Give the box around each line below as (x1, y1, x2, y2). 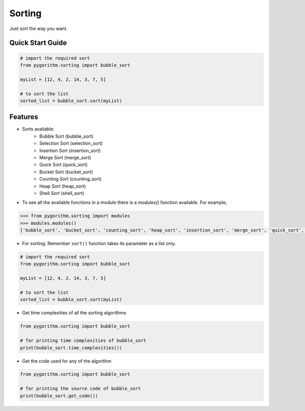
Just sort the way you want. (9, 25, 68, 32)
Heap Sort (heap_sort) (39, 183, 86, 189)
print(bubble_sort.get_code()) (20, 393, 99, 399)
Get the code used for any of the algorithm (22, 358, 112, 364)
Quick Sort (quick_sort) (39, 162, 88, 168)
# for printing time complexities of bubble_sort (20, 338, 146, 343)
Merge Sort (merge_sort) (39, 154, 91, 160)
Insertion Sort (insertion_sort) (39, 148, 101, 154)
